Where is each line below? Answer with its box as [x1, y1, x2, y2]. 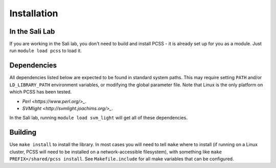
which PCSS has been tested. [9, 89, 72, 95]
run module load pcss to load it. [9, 47, 82, 54]
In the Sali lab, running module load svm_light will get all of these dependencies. [9, 115, 188, 121]
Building [9, 128, 37, 137]
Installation [9, 8, 58, 19]
